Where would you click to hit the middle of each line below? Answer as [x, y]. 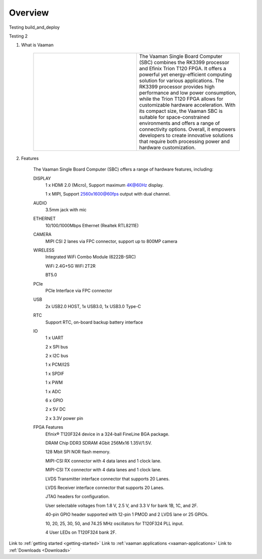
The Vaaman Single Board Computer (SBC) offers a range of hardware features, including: [123, 169]
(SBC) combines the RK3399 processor [184, 62]
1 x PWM [54, 382]
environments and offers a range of [180, 123]
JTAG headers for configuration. [78, 497]
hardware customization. [167, 147]
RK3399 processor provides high [177, 87]
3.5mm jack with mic [66, 210]
